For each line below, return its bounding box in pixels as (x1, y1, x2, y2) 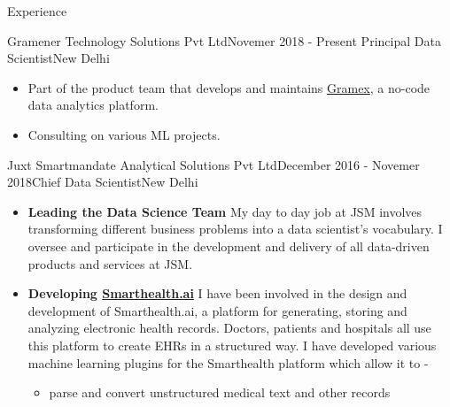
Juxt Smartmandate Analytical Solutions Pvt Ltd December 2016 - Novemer (7, 155, 420, 173)
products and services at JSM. (27, 254, 193, 273)
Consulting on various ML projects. (27, 125, 221, 143)
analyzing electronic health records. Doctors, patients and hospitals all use (27, 319, 431, 337)
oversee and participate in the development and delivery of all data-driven (27, 236, 430, 255)
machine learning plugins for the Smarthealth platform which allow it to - (27, 353, 429, 372)
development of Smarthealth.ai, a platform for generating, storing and (27, 301, 407, 319)
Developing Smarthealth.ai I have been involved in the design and (27, 284, 407, 303)
